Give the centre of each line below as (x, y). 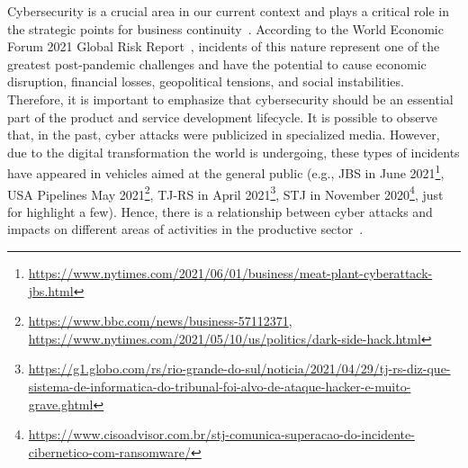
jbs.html (51, 290)
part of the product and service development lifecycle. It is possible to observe (223, 117)
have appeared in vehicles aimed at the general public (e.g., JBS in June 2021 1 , (226, 171)
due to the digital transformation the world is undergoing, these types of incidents (234, 152)
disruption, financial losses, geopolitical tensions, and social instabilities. (206, 81)
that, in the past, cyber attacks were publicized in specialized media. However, (224, 135)
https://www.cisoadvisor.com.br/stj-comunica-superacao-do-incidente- (221, 434)
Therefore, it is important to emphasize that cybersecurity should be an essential (230, 99)
